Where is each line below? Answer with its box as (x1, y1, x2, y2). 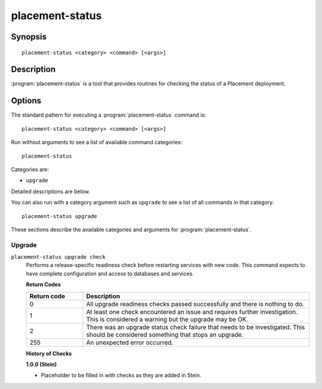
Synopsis (11, 32, 47, 42)
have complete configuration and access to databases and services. (26, 269, 194, 277)
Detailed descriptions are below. (11, 188, 91, 195)
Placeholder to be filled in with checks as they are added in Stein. (41, 372, 202, 379)
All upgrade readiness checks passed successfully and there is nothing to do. (86, 299, 304, 308)
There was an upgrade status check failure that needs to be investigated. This (86, 323, 305, 331)
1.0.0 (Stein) (26, 360, 57, 367)
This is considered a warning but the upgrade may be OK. (86, 315, 249, 323)
